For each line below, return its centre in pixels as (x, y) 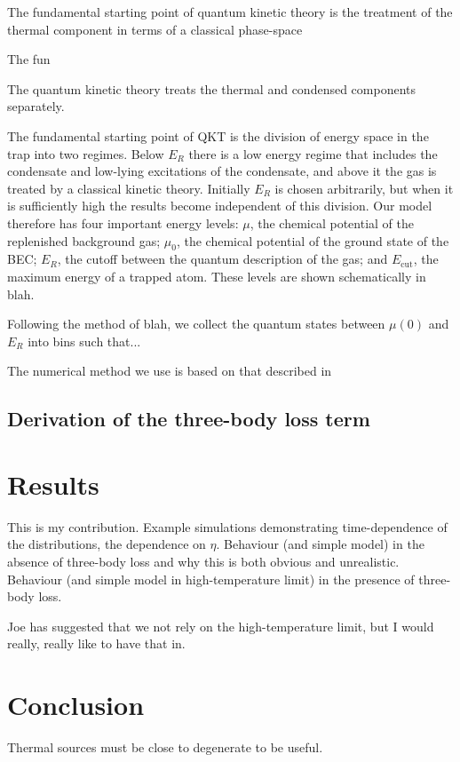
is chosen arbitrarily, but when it (364, 188)
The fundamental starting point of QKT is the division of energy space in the (218, 135)
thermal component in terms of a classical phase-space (155, 29)
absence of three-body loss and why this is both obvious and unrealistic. (203, 561)
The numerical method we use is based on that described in (170, 371)
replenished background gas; (84, 240)
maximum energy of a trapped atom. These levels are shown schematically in (217, 276)
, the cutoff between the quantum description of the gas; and (222, 259)
